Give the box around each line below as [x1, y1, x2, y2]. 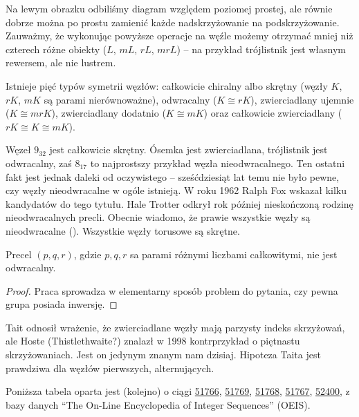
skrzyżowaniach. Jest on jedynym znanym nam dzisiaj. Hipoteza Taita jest [6, 347, 321, 362]
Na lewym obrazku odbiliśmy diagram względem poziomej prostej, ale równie [6, 1, 333, 15]
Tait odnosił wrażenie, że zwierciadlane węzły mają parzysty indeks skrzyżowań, [6, 320, 345, 334]
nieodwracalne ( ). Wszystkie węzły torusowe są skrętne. [6, 223, 240, 237]
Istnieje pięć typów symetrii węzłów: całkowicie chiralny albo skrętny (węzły [6, 78, 328, 93]
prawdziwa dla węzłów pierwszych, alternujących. [6, 360, 214, 375]
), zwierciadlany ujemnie [250, 92, 354, 106]
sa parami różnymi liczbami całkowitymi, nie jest [129, 246, 338, 261]
